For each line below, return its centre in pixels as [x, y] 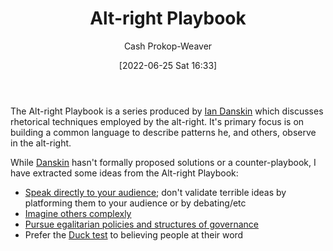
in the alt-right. [41, 143]
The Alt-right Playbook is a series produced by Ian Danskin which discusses [167, 111]
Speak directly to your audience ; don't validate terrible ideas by [155, 192]
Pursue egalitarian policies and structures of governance [142, 224]
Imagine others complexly [78, 213]
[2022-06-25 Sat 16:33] [168, 65]
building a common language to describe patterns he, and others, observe [163, 132]
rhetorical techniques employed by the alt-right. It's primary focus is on [157, 121]
